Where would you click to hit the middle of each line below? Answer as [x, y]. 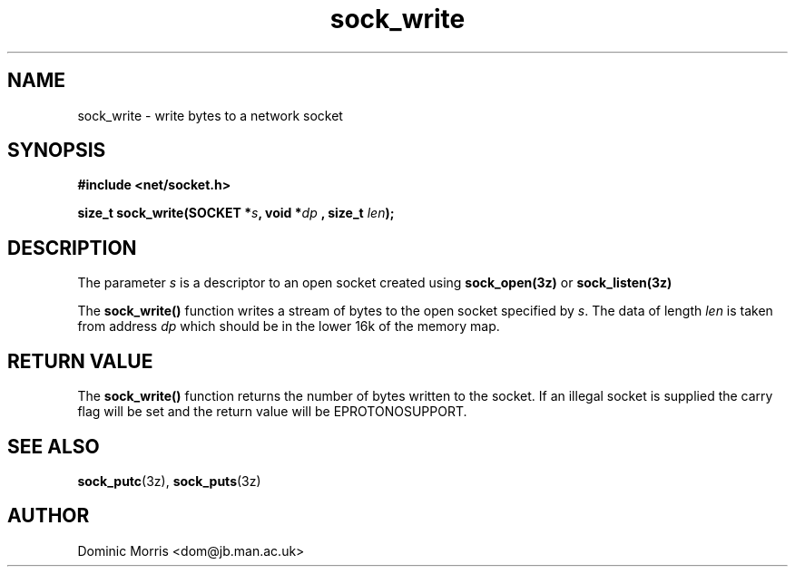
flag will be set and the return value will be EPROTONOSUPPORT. [272, 412]
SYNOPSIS [57, 151]
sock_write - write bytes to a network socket [210, 115]
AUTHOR [49, 516]
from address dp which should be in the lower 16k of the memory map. [289, 326]
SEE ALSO [54, 446]
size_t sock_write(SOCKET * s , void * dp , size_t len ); [236, 213]
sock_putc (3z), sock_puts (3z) [169, 481]
